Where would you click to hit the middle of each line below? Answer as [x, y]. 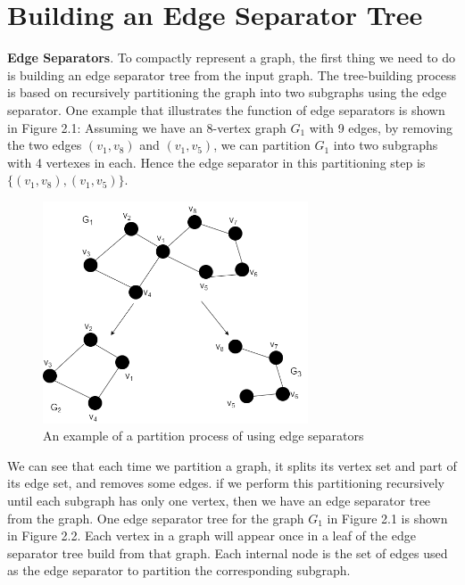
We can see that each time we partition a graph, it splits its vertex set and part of [232, 465]
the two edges [45, 145]
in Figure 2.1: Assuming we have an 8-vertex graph [147, 127]
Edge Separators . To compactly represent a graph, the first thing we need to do [232, 58]
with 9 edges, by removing [381, 127]
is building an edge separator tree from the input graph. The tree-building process [232, 74]
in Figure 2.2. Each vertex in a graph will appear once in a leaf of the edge [212, 536]
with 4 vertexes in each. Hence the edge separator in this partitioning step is [216, 162]
